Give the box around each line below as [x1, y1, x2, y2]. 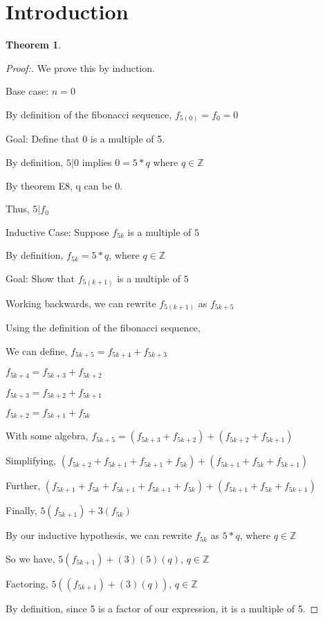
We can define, [6, 343, 68, 358]
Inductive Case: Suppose [6, 224, 109, 239]
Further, [6, 478, 41, 493]
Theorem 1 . [6, 37, 62, 52]
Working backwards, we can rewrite [6, 295, 156, 310]
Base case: [6, 84, 49, 98]
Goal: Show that [6, 271, 75, 285]
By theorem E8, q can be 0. [6, 178, 123, 192]
